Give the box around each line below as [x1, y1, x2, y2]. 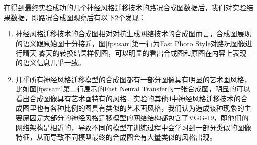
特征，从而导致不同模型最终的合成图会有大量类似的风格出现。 [15, 132, 216, 142]
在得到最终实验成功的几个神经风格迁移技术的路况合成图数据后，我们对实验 [4, 2, 246, 12]
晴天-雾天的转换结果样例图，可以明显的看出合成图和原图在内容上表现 [22, 48, 247, 58]
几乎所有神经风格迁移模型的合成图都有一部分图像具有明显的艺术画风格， [15, 74, 251, 84]
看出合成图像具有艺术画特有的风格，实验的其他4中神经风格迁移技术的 [15, 93, 241, 103]
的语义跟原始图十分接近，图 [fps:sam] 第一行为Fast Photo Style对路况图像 [15, 38, 245, 48]
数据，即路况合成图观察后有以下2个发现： [10, 12, 146, 22]
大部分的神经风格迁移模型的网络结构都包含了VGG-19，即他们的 [43, 112, 249, 122]
